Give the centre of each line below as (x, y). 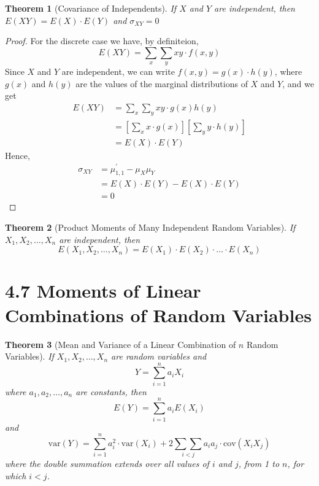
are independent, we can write (118, 71)
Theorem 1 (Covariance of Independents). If (91, 8)
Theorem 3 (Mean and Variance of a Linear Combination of (121, 344)
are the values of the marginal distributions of (162, 83)
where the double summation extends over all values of (107, 464)
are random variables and (159, 356)
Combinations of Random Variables (158, 314)
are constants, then (111, 391)
